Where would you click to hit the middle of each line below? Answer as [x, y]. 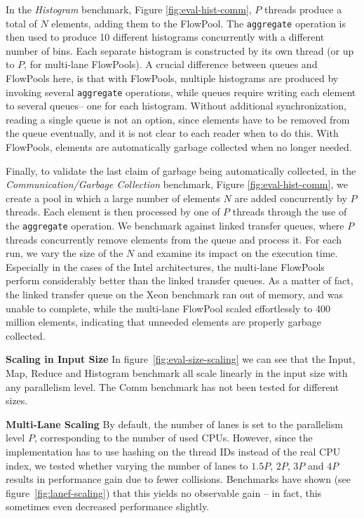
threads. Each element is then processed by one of [113, 212]
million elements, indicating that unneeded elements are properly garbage [163, 322]
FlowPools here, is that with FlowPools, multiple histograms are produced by [172, 78]
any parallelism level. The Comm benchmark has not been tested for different [173, 386]
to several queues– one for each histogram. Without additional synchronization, [176, 106]
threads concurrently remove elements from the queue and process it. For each [174, 239]
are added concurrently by [291, 198]
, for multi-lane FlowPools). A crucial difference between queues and [171, 64]
